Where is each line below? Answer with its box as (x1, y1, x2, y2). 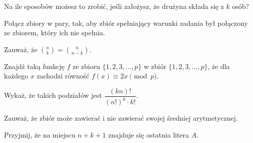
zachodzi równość (36, 71, 89, 81)
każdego (4, 71, 28, 81)
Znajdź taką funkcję (4, 61, 65, 71)
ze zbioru (72, 61, 100, 71)
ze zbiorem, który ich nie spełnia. (4, 27, 105, 38)
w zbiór (144, 61, 167, 71)
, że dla (207, 61, 230, 71)
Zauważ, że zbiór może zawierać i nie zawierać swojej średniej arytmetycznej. (4, 113, 238, 123)
